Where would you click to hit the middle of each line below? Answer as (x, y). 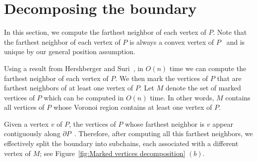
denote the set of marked (203, 88)
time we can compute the (208, 68)
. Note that (230, 32)
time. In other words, (182, 97)
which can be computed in (84, 97)
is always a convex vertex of (172, 41)
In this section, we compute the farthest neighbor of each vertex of (105, 32)
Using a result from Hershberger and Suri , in (74, 68)
